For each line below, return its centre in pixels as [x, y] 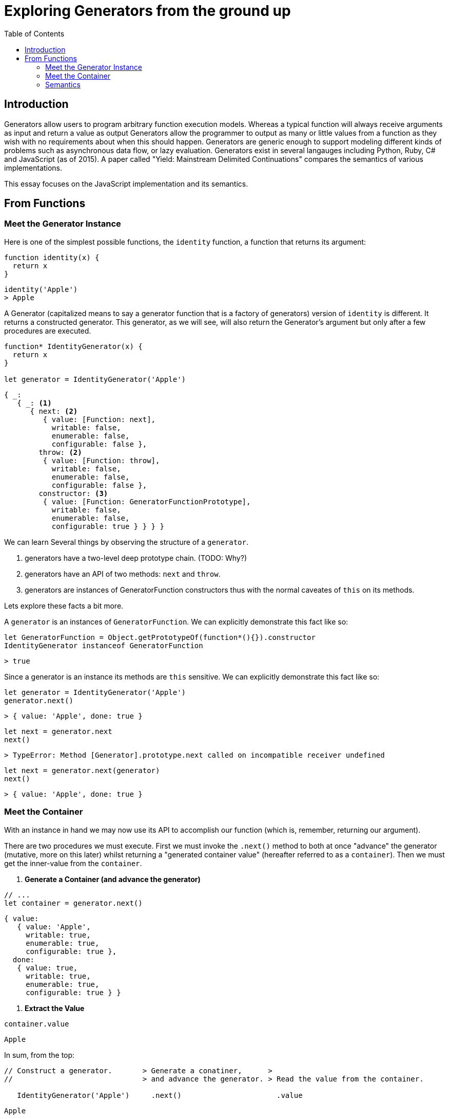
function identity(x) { [52, 257]
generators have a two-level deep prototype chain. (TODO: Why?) [136, 558]
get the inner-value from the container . [73, 863]
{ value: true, [47, 968]
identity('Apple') [41, 289]
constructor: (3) [73, 493]
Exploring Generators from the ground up [148, 11]
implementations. [33, 168]
